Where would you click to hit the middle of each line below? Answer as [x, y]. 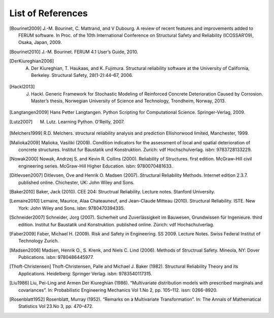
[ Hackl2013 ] [22, 87]
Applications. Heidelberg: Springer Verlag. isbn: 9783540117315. [85, 273]
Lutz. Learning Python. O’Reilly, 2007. [85, 122]
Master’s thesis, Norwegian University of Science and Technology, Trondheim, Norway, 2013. [128, 101]
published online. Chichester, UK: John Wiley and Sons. [76, 182]
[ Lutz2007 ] [21, 122]
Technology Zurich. [39, 241]
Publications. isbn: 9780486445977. [56, 257]
